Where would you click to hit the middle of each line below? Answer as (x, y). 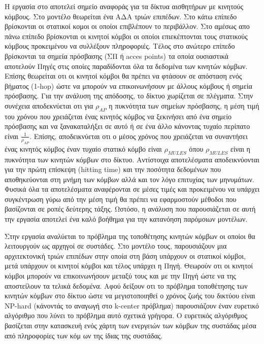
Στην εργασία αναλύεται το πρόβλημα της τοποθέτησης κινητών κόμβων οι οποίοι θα (130, 236)
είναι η (240, 148)
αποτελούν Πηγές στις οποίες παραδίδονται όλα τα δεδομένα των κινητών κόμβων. (126, 66)
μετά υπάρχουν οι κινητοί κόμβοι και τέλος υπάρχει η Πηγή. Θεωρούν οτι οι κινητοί (129, 266)
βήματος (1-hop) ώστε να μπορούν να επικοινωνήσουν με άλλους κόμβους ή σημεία (128, 85)
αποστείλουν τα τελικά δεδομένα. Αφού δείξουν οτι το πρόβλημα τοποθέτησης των (126, 285)
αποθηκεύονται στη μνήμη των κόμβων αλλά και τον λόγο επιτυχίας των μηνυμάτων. (129, 179)
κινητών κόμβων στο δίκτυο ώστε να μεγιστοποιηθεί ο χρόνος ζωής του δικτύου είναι (130, 296)
